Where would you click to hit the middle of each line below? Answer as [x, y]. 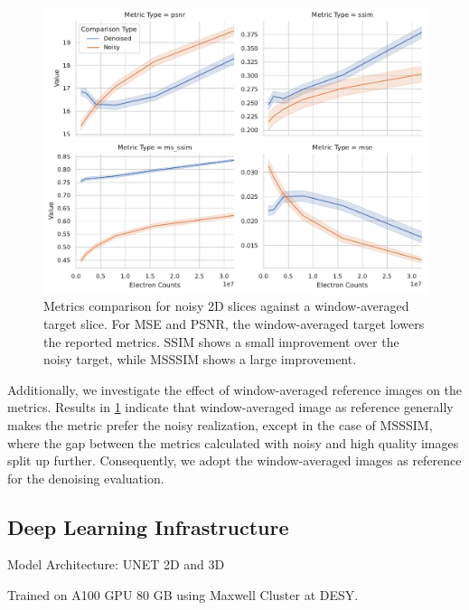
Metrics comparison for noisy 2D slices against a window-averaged [226, 306]
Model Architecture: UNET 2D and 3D [116, 564]
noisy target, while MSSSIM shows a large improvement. [200, 359]
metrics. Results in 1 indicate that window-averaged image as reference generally [230, 407]
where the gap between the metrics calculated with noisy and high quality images [233, 442]
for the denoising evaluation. [86, 478]
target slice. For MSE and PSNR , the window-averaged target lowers [234, 323]
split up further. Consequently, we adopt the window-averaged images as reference [234, 460]
